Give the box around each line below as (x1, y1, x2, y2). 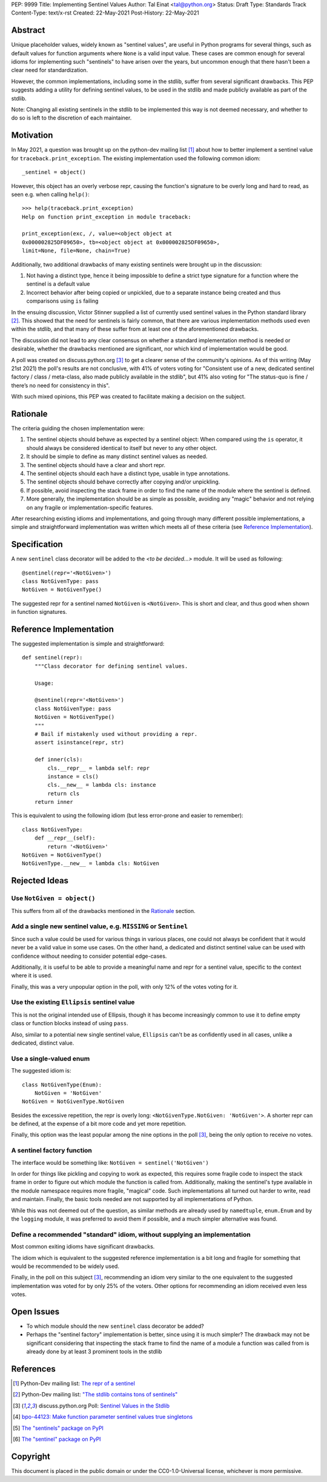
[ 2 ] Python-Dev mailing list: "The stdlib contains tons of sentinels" (13, 1391, 178, 1398)
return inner (34, 798, 73, 806)
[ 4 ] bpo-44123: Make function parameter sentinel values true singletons (13, 1413, 193, 1421)
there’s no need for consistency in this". (11, 382, 110, 389)
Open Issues (11, 1306, 60, 1316)
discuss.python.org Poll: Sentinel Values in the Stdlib (38, 1402, 170, 1409)
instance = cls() (47, 773, 99, 780)
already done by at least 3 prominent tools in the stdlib (26, 1348, 162, 1355)
